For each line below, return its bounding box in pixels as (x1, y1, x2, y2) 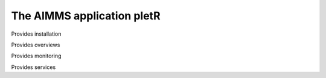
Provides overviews (11, 41, 60, 48)
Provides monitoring (11, 52, 62, 60)
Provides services (11, 63, 56, 71)
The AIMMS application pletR (11, 9, 161, 22)
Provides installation (11, 30, 62, 37)
